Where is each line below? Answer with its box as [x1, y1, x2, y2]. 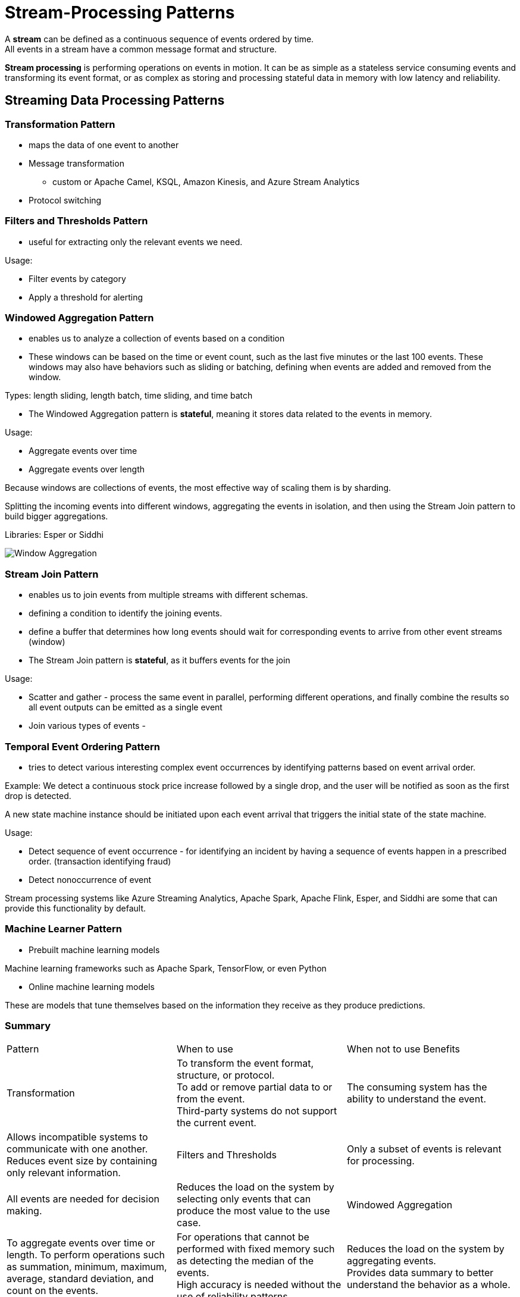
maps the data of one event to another [29, 139, 179, 150]
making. [7, 1205, 42, 1217]
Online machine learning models [29, 981, 155, 992]
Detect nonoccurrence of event [29, 874, 152, 885]
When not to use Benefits [346, 1043, 461, 1055]
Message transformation [29, 158, 124, 168]
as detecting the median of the [176, 1255, 314, 1267]
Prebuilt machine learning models [29, 944, 160, 955]
